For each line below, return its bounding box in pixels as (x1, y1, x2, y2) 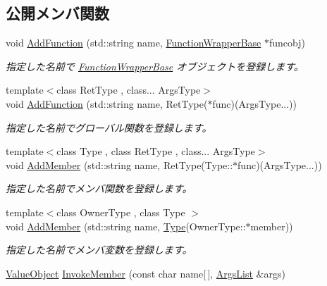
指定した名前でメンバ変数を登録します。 (6, 242, 192, 257)
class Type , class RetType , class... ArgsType (56, 144, 255, 158)
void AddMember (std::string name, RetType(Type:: (6, 157, 233, 172)
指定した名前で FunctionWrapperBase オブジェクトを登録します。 (6, 58, 304, 73)
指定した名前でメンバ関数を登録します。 (6, 181, 192, 196)
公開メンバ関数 (6, 2, 109, 24)
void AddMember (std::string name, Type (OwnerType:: (6, 218, 246, 233)
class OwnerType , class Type (56, 204, 185, 219)
